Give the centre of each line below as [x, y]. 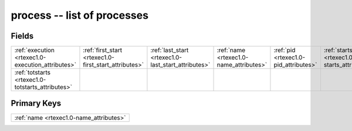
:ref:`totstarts [33, 73]
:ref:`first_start [103, 50]
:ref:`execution [35, 50]
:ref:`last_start [170, 50]
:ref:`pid [285, 50]
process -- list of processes [80, 15]
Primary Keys [36, 103]
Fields [22, 36]
